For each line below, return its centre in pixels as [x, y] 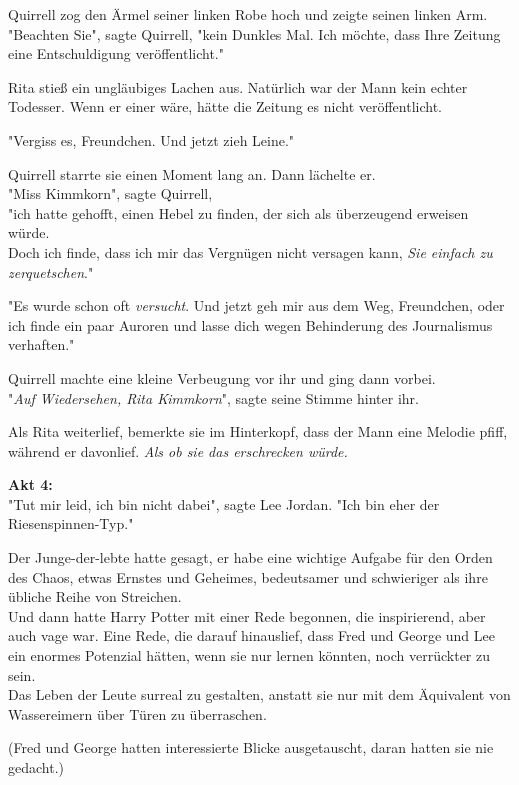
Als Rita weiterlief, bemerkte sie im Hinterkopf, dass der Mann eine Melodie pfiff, [258, 431]
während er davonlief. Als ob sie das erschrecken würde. [178, 450]
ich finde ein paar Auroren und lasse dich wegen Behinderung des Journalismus [250, 324]
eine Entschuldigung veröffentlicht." [116, 53]
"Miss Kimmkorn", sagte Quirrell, [110, 193]
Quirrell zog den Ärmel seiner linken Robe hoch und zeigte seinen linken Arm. [248, 14]
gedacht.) [36, 767]
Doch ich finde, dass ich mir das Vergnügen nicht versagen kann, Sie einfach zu [250, 251]
